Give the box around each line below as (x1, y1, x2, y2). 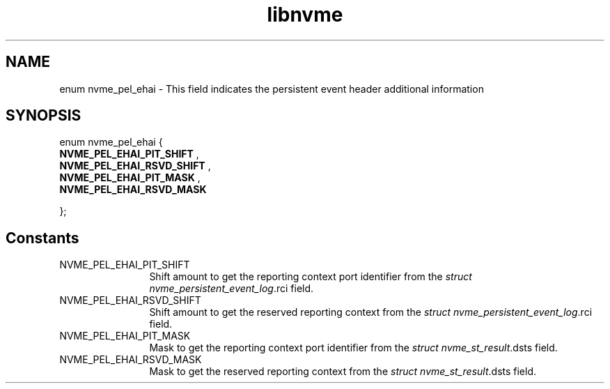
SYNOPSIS (6, 107, 81, 125)
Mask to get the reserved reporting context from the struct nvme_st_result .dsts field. (149, 365, 537, 378)
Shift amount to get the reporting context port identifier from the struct (149, 270, 472, 283)
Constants (6, 229, 79, 247)
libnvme (267, 3, 343, 26)
